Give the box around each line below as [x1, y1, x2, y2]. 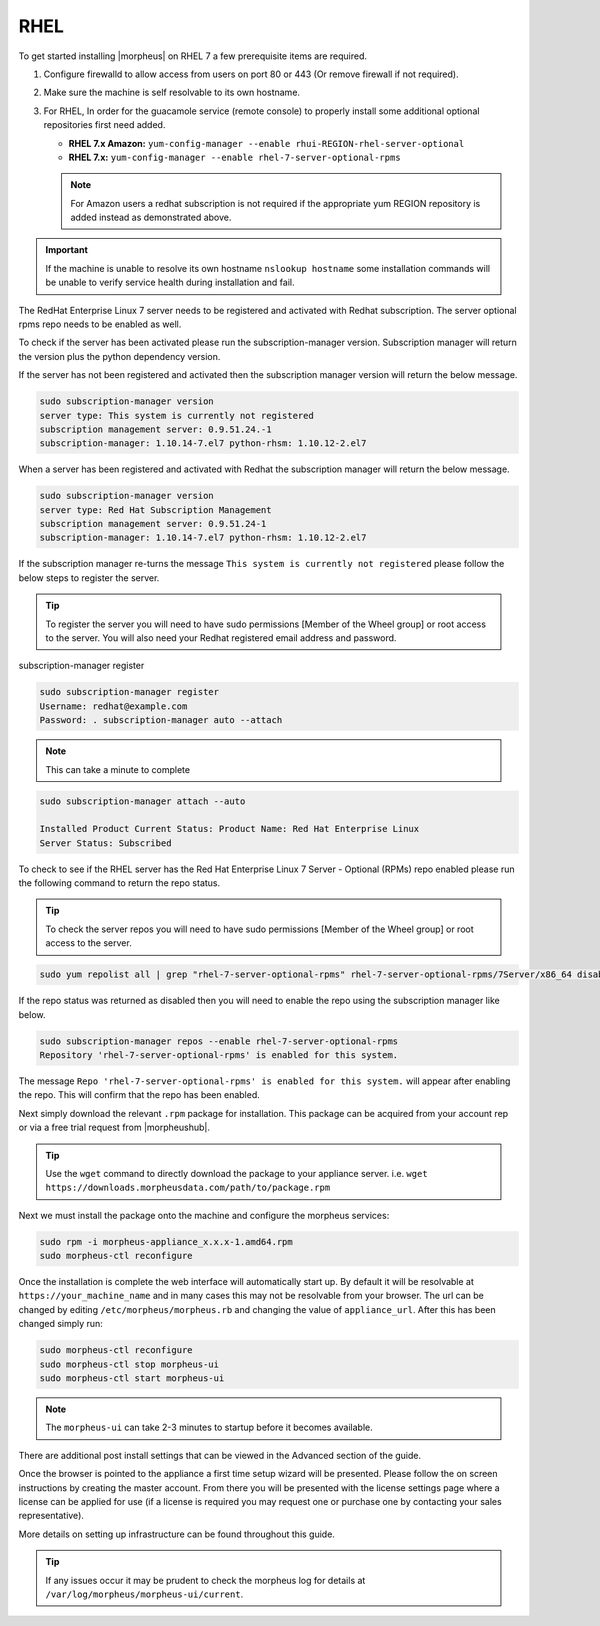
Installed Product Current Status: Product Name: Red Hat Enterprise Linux [39, 823, 420, 835]
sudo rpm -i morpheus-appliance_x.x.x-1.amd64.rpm [39, 1236, 294, 1247]
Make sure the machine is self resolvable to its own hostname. [43, 86, 300, 99]
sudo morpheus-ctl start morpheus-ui [39, 1373, 225, 1384]
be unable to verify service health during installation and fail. [45, 276, 295, 289]
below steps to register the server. [18, 571, 160, 584]
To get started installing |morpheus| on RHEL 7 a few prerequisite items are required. [18, 50, 368, 62]
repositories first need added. [43, 119, 166, 131]
